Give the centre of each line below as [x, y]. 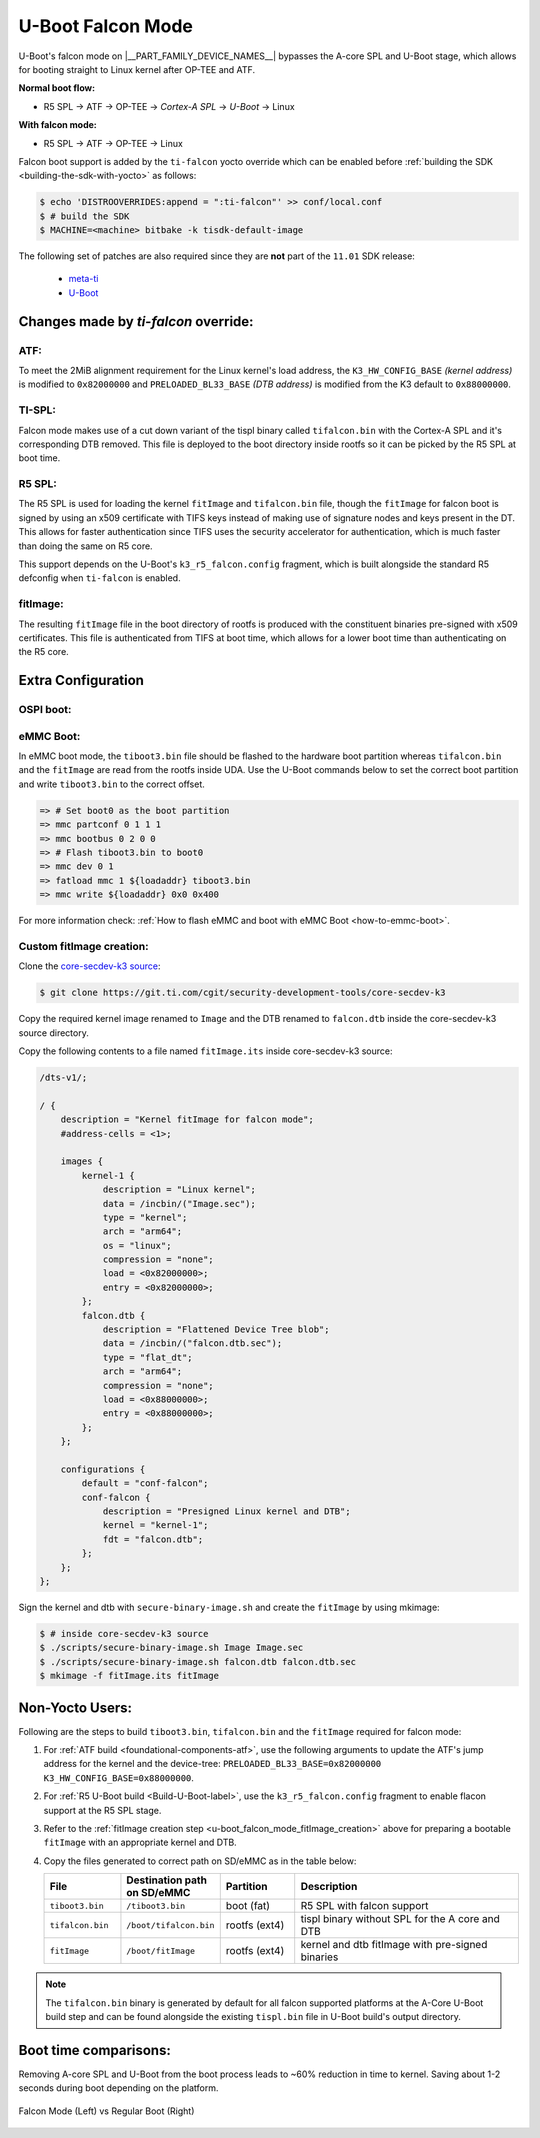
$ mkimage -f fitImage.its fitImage [129, 1676]
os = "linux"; [137, 1245]
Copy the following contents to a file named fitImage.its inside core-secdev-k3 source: [206, 1051]
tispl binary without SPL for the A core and [400, 1919]
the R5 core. [43, 652]
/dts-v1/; [63, 1077]
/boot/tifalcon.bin [170, 1925]
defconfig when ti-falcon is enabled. [99, 578]
